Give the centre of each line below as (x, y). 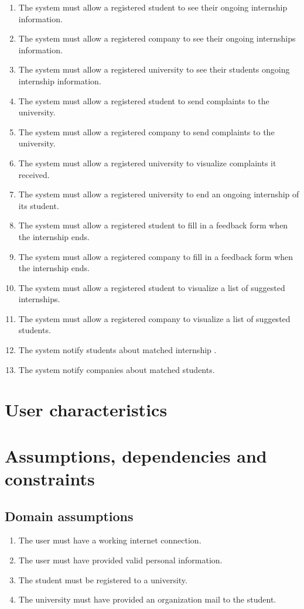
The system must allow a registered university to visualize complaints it (147, 162)
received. (34, 174)
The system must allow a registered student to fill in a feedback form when (153, 225)
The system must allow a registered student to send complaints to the (144, 100)
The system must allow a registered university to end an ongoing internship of (159, 194)
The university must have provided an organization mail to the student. (147, 599)
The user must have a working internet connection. (110, 540)
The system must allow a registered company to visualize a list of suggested (154, 318)
